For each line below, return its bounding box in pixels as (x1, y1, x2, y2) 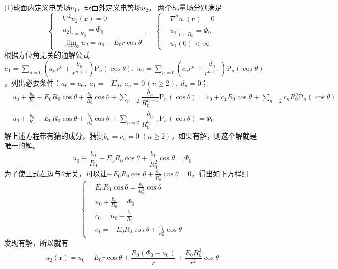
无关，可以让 (64, 168, 107, 178)
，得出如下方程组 (191, 168, 249, 178)
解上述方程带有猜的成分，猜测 (4, 130, 104, 141)
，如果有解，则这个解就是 (171, 130, 257, 141)
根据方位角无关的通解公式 (4, 49, 90, 60)
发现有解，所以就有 (4, 237, 68, 248)
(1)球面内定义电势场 (4, 2, 70, 12)
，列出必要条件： (4, 77, 61, 88)
